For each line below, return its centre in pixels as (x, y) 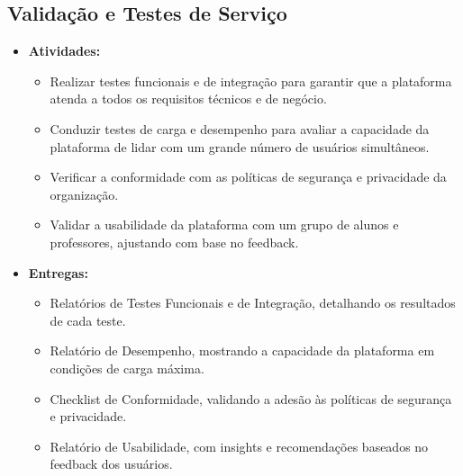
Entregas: (58, 272)
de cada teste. (88, 320)
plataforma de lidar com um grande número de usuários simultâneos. (240, 146)
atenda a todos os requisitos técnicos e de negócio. (188, 99)
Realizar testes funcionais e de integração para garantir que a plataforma (251, 81)
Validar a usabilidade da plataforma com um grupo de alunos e (224, 225)
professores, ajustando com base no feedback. (174, 242)
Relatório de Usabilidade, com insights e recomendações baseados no (239, 446)
